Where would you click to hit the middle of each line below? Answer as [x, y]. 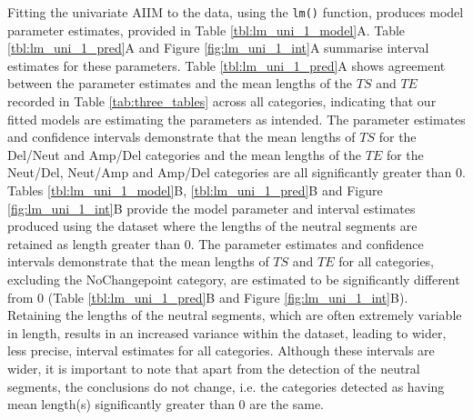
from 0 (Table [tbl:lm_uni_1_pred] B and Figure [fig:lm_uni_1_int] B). [208, 297]
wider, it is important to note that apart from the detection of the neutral [214, 368]
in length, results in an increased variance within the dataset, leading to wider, [227, 332]
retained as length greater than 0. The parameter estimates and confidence [216, 243]
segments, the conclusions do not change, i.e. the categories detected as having [226, 386]
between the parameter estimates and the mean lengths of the [180, 83]
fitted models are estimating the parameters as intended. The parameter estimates [236, 119]
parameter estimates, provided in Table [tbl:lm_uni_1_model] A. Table [206, 30]
